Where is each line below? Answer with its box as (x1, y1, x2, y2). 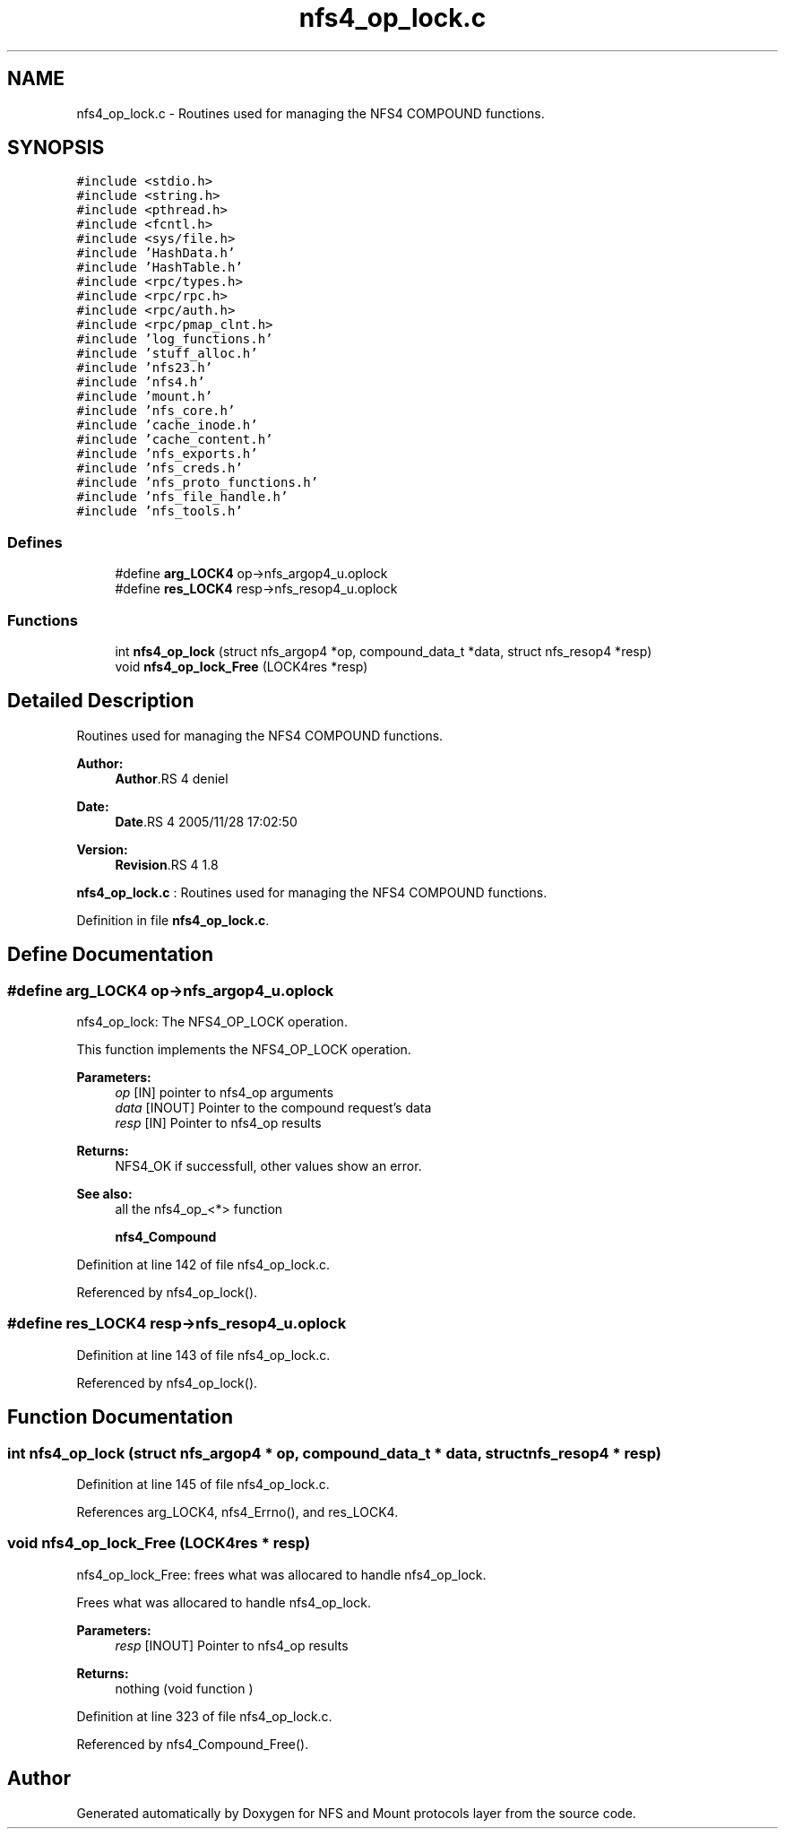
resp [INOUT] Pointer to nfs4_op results (115, 1637, 349, 1653)
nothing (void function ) (115, 1680, 254, 1696)
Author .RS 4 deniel (115, 770, 229, 786)
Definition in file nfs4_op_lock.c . (76, 912, 270, 928)
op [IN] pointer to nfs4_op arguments (115, 1085, 334, 1100)
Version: (76, 841, 128, 857)
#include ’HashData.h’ (76, 246, 236, 261)
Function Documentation (7, 1406, 233, 1429)
